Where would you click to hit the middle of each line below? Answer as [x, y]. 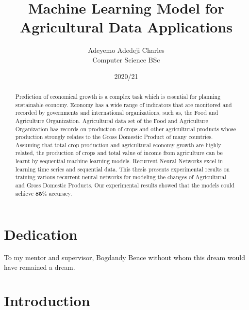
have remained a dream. [40, 267]
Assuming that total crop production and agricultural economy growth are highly [118, 145]
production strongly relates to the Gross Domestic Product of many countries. [114, 137]
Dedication [41, 234]
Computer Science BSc [126, 59]
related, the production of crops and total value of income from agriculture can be [119, 153]
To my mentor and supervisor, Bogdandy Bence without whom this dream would [124, 257]
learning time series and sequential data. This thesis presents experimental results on [123, 169]
